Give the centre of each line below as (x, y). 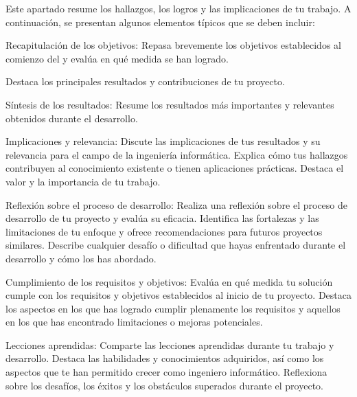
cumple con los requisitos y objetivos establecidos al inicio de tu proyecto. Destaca (178, 295)
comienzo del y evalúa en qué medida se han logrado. (117, 58)
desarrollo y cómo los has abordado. (81, 258)
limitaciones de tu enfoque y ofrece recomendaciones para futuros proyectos (164, 231)
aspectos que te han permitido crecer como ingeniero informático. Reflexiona (166, 372)
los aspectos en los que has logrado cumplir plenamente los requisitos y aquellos (173, 308)
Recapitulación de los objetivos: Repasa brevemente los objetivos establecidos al (173, 45)
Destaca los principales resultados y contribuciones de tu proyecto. (145, 81)
